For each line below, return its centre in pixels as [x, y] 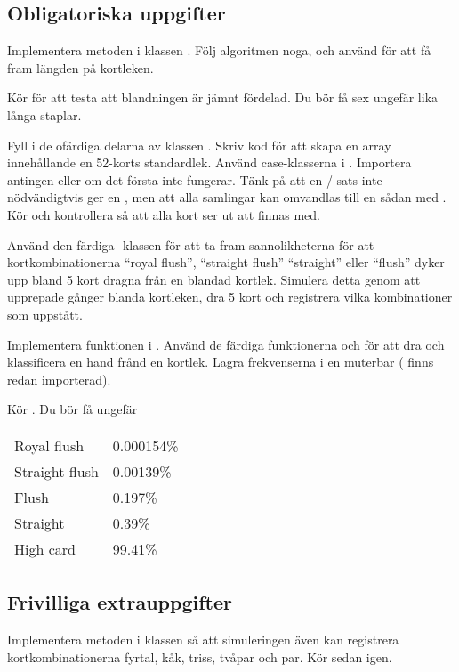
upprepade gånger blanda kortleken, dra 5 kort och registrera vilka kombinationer [230, 297]
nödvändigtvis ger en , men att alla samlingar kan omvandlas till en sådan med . [227, 197]
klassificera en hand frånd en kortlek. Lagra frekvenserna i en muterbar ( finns [221, 362]
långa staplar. [44, 114]
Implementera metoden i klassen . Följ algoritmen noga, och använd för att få [219, 50]
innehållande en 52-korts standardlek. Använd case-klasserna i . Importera [209, 162]
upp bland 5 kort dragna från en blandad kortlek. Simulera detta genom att [214, 279]
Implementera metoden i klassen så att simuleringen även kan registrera [203, 640]
